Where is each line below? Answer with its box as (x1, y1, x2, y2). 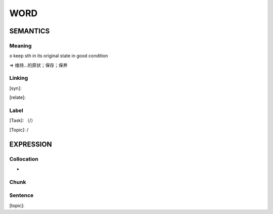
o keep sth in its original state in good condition (9, 53, 108, 59)
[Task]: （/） (9, 118, 36, 124)
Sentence (9, 192, 34, 199)
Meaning (9, 42, 32, 49)
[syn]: (9, 85, 22, 91)
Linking (9, 75, 28, 82)
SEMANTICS (9, 27, 50, 35)
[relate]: (9, 94, 26, 100)
